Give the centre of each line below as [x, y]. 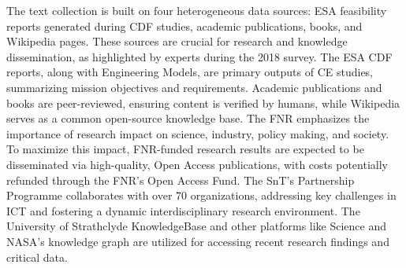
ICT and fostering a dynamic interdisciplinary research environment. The [183, 210]
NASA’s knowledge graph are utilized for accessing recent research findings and [198, 241]
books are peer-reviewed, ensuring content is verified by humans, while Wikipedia [203, 103]
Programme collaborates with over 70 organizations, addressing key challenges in [201, 195]
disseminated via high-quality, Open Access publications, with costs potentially [197, 164]
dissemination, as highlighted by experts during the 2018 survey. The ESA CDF [199, 56]
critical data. [37, 257]
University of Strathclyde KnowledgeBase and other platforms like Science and [197, 226]
